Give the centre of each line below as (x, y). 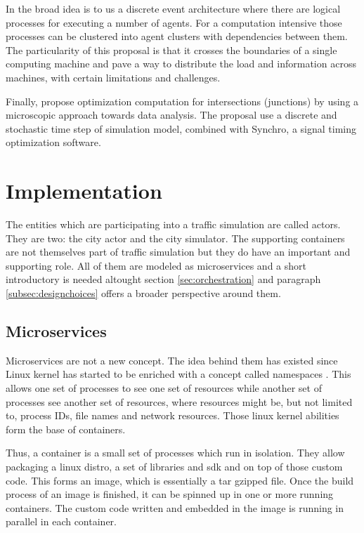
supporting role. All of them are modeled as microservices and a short (156, 265)
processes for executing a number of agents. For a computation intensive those (174, 22)
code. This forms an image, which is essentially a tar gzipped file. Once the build (180, 480)
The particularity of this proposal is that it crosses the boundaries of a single (171, 50)
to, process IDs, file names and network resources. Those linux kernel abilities (173, 415)
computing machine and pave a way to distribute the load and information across (181, 64)
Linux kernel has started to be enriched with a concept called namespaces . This (178, 374)
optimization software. (53, 142)
